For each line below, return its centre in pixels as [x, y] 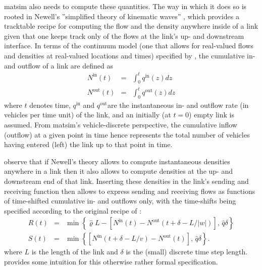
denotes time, [50, 105]
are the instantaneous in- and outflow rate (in [178, 105]
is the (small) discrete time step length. [187, 252]
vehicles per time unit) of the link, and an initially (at [88, 115]
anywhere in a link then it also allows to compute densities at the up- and [118, 171]
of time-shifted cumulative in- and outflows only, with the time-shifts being [120, 201]
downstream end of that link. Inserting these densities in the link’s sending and [126, 181]
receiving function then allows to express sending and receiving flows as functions [130, 191]
